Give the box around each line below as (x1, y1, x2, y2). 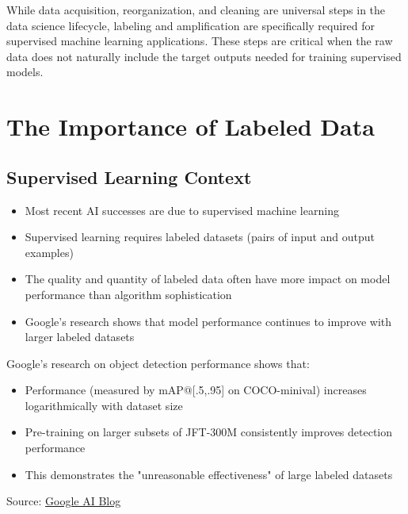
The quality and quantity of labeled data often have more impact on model (25, 270, 391, 287)
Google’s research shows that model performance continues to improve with (25, 313, 392, 329)
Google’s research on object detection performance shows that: (6, 355, 310, 371)
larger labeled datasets (25, 328, 135, 345)
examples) (25, 244, 74, 260)
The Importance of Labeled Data (6, 110, 375, 143)
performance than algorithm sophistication (25, 286, 232, 302)
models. (6, 63, 44, 80)
